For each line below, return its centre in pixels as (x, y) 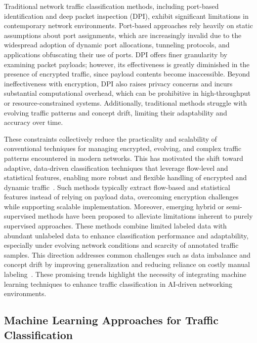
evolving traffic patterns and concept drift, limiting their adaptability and (116, 112)
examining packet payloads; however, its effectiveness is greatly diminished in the (127, 64)
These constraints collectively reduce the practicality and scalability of (110, 138)
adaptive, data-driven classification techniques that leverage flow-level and (116, 168)
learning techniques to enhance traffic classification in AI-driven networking (118, 284)
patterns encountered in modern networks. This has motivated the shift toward (124, 158)
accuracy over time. (34, 122)
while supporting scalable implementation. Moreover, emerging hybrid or (114, 206)
